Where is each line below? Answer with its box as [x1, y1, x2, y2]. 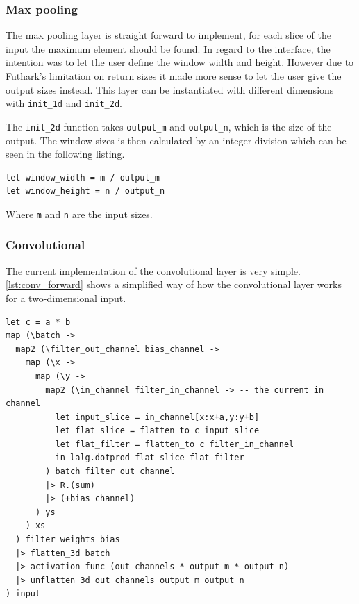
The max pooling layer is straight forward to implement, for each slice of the [6, 28, 332, 42]
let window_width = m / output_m [6, 172, 160, 183]
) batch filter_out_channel [45, 467, 175, 477]
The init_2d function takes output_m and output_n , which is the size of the [6, 119, 332, 133]
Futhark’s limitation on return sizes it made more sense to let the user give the [6, 69, 342, 83]
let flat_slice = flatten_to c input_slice [55, 426, 260, 436]
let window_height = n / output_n [6, 186, 165, 196]
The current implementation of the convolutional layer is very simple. [6, 263, 301, 278]
